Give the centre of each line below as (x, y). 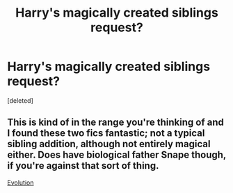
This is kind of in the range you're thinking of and (115, 123)
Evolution (21, 183)
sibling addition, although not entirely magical (109, 144)
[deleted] (20, 100)
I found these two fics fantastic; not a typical (106, 133)
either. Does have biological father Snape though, (116, 155)
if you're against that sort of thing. (83, 166)
